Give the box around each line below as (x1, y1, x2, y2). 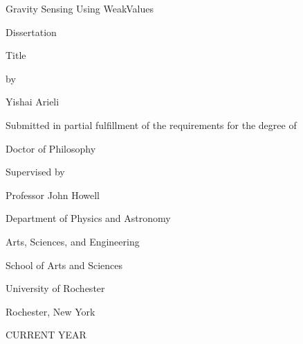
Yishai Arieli (6, 94, 59, 109)
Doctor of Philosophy (6, 141, 96, 155)
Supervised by (6, 164, 65, 179)
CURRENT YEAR (6, 327, 86, 342)
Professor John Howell (6, 187, 100, 202)
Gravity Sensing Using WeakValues (6, 1, 154, 15)
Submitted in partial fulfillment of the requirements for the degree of (6, 117, 297, 132)
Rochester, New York (6, 304, 95, 318)
